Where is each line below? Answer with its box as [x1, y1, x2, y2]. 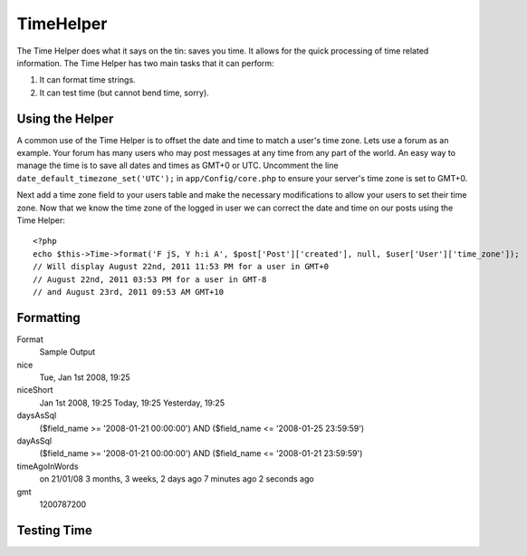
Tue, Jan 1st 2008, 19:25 [39, 372, 130, 383]
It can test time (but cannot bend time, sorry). [39, 87, 210, 98]
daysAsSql [16, 410, 57, 421]
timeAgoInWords [16, 461, 79, 472]
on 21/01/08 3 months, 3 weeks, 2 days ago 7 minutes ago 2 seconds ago [39, 473, 314, 484]
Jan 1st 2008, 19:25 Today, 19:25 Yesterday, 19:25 [39, 397, 225, 408]
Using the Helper [16, 111, 114, 126]
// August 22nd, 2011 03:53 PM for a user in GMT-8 [33, 274, 267, 285]
